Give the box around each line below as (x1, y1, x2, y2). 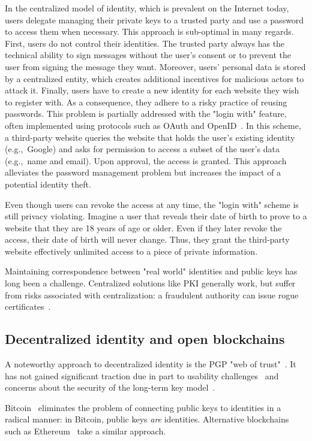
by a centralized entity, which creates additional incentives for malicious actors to (5, 72, 304, 84)
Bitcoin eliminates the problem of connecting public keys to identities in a (5, 401, 281, 413)
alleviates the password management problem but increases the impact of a (5, 166, 281, 179)
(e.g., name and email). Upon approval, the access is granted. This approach (5, 154, 287, 167)
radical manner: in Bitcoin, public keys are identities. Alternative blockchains (5, 413, 289, 425)
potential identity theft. (5, 177, 91, 190)
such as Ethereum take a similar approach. (5, 425, 166, 437)
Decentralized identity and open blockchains (5, 330, 285, 348)
